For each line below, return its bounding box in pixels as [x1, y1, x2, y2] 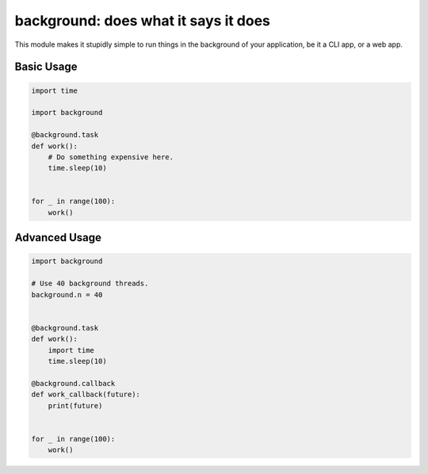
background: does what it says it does [14, 12, 271, 29]
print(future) [48, 401, 103, 410]
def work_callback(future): [31, 390, 140, 399]
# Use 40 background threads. [31, 279, 149, 289]
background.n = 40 [31, 290, 103, 299]
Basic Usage [14, 60, 78, 74]
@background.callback [31, 379, 116, 388]
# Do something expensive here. [48, 152, 174, 162]
